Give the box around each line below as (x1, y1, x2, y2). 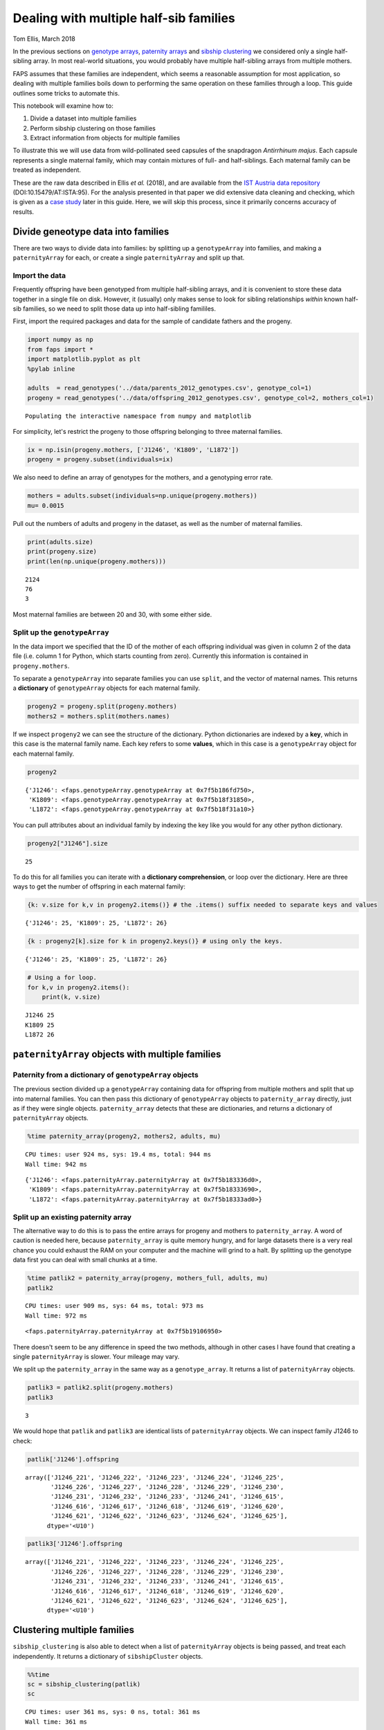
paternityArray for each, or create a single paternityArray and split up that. (12, 253, 245, 262)
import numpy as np (27, 336, 93, 344)
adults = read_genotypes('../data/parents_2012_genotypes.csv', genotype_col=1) (27, 384, 313, 392)
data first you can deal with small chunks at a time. (12, 1256, 158, 1264)
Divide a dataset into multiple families (30, 114, 137, 122)
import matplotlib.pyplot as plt (27, 355, 141, 363)
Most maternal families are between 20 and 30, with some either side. (12, 610, 212, 619)
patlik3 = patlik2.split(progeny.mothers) (27, 1384, 174, 1392)
